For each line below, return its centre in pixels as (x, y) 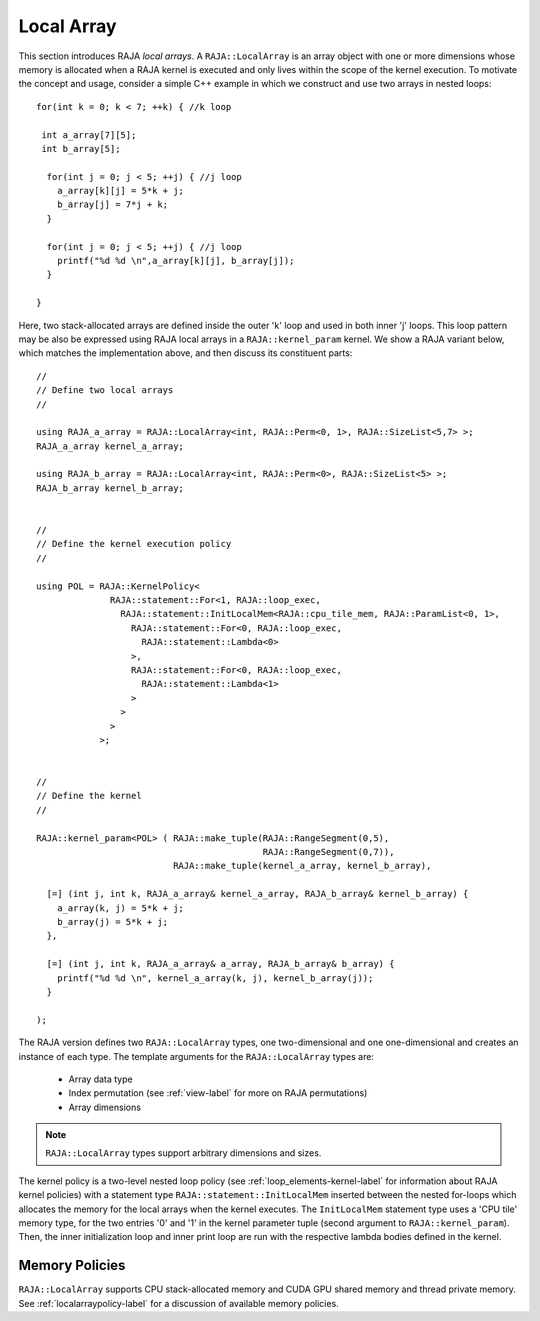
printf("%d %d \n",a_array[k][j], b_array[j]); (175, 261)
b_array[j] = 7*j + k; (112, 204)
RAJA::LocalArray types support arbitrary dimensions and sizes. (183, 1153)
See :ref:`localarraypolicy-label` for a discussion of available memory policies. (178, 1303)
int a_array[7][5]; (89, 134)
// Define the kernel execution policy (134, 544)
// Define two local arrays (105, 390)
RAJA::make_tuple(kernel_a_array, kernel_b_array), (302, 866)
